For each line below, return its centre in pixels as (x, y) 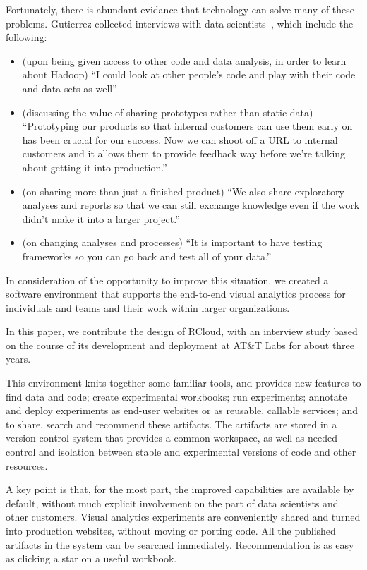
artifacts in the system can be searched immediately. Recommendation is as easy (180, 544)
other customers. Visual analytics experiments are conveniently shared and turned (183, 517)
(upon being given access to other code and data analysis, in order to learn (184, 60)
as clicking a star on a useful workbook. (91, 558)
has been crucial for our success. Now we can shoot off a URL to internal (180, 139)
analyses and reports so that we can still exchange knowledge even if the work (191, 205)
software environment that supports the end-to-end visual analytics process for (176, 294)
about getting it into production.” (95, 167)
